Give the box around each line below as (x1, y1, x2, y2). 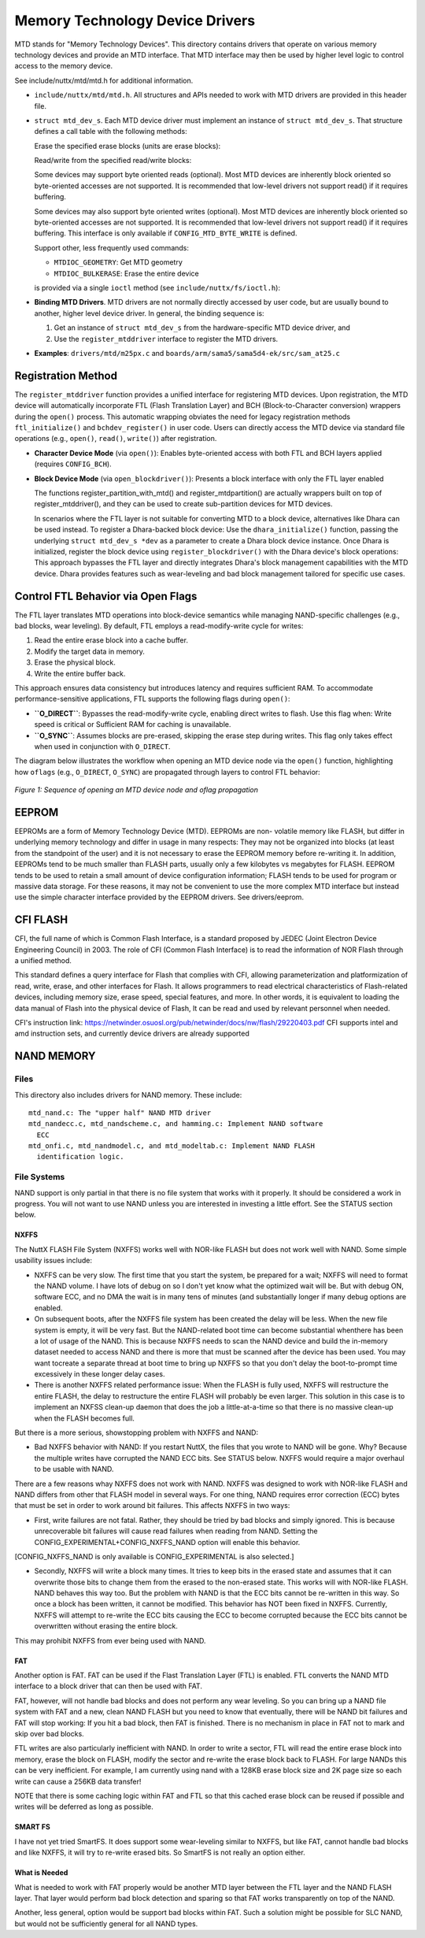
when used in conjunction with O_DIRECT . (34, 741, 171, 751)
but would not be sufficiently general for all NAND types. (14, 1918, 198, 1929)
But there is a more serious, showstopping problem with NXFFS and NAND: (14, 1428, 259, 1437)
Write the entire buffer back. (34, 669, 126, 678)
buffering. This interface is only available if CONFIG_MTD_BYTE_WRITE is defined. (34, 228, 297, 238)
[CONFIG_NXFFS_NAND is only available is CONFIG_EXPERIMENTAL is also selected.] (14, 1551, 294, 1561)
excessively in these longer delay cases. (34, 1369, 165, 1379)
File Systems (14, 1172, 65, 1183)
